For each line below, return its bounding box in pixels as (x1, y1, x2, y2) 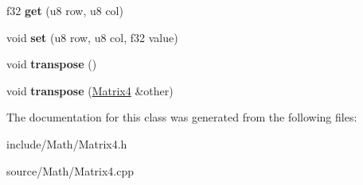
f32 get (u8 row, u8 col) (6, 2, 123, 18)
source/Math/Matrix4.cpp (6, 162, 135, 179)
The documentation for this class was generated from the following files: (6, 109, 357, 125)
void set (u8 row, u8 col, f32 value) (6, 29, 178, 45)
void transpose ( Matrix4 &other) (6, 82, 174, 98)
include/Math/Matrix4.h (6, 135, 127, 152)
